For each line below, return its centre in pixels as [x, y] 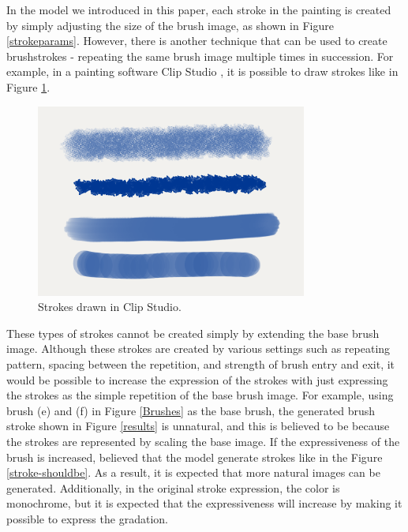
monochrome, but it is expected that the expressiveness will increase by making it [204, 503]
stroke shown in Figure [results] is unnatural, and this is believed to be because [198, 426]
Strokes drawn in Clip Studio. [110, 307]
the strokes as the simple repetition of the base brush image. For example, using [200, 395]
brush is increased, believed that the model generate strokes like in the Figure [195, 457]
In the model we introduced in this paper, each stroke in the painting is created [199, 9]
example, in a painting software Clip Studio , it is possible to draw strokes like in [202, 71]
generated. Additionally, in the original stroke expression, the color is [173, 487]
